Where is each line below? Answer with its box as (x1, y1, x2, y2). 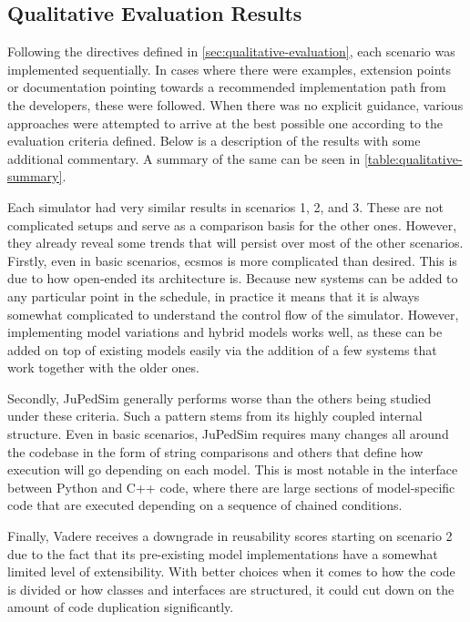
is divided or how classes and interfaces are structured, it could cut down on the (7, 579, 455, 598)
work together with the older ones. (7, 358, 199, 377)
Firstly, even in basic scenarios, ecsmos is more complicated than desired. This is (7, 250, 457, 270)
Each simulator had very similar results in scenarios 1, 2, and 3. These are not (7, 197, 444, 216)
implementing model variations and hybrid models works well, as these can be (7, 322, 443, 342)
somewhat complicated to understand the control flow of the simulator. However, (7, 304, 459, 323)
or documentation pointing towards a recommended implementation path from (7, 77, 446, 97)
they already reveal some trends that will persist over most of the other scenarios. (7, 233, 464, 252)
